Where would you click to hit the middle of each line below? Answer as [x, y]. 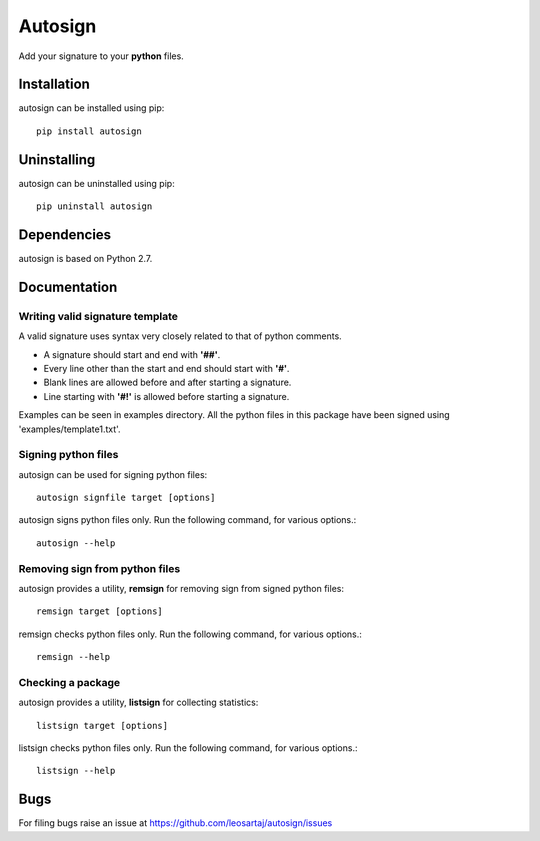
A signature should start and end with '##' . [132, 354]
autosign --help [76, 543]
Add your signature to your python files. [101, 56]
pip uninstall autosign [94, 206]
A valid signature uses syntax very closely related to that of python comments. [180, 336]
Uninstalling [57, 159]
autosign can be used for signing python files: [113, 474]
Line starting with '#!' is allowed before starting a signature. [166, 396]
